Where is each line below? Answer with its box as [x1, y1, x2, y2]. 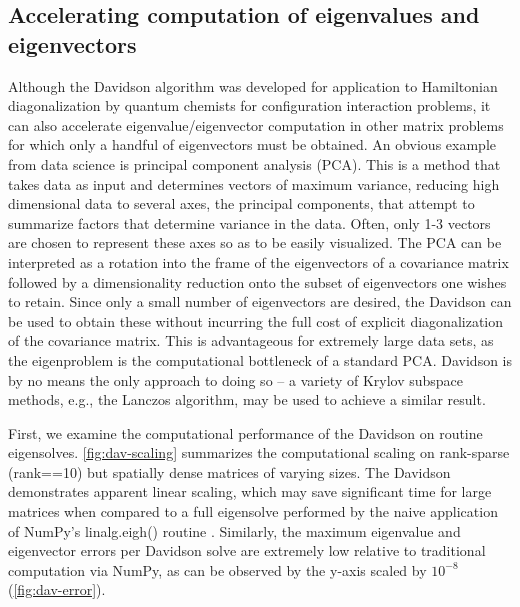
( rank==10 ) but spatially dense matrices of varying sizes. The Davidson [8, 461, 451, 482]
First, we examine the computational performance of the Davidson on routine [8, 422, 483, 443]
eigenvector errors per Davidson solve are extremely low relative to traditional [8, 540, 486, 561]
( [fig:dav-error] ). [8, 579, 106, 600]
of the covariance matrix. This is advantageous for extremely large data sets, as [8, 330, 494, 351]
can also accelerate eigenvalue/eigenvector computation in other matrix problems [8, 114, 504, 135]
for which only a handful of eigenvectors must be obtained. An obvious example [8, 134, 496, 155]
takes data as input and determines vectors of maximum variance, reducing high [8, 173, 500, 194]
